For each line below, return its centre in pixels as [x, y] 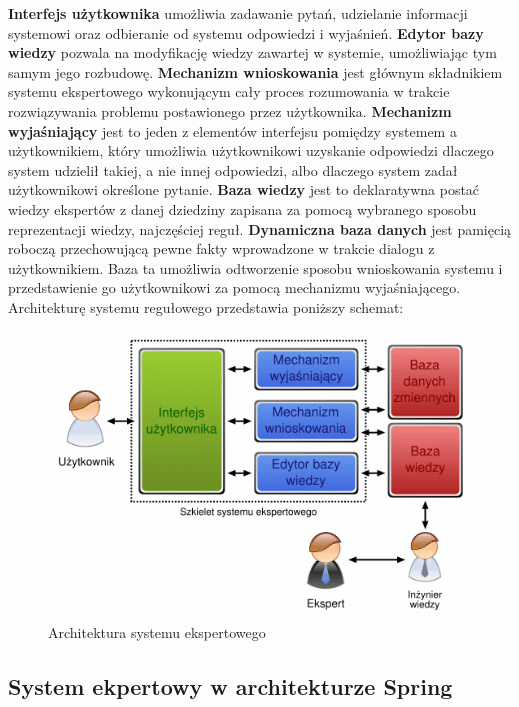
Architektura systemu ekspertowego [157, 631]
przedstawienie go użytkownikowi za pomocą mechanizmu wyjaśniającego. [234, 287]
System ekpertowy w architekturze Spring [230, 685]
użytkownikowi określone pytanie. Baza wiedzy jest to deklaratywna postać [244, 189]
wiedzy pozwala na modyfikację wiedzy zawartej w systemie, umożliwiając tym [252, 52]
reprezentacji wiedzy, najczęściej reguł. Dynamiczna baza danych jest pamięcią [260, 228]
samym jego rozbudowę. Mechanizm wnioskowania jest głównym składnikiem [255, 71]
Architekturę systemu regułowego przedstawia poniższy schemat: [206, 306]
